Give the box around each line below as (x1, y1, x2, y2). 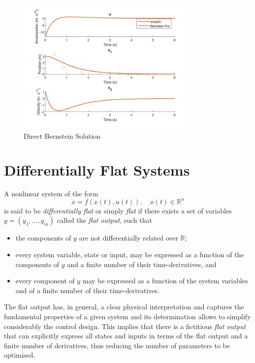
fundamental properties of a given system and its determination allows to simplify (4, 311, 251, 321)
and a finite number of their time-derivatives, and (67, 259, 217, 269)
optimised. (4, 350, 35, 360)
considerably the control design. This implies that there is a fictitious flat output (4, 321, 246, 331)
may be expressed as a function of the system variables (82, 275, 248, 286)
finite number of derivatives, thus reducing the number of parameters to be (4, 340, 230, 350)
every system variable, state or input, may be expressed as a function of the (15, 249, 244, 259)
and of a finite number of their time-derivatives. (15, 285, 159, 295)
